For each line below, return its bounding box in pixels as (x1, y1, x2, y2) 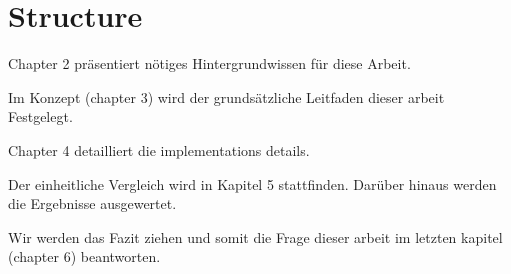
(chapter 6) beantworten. (8, 246, 161, 267)
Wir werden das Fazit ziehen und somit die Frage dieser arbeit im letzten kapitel (8, 226, 503, 247)
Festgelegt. (8, 106, 73, 127)
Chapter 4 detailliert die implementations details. (8, 139, 310, 160)
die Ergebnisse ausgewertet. (8, 193, 177, 214)
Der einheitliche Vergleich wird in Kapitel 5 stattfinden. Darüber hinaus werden (8, 173, 497, 194)
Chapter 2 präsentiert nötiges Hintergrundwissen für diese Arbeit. (8, 53, 411, 74)
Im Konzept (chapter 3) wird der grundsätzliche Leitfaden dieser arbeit (8, 86, 445, 107)
